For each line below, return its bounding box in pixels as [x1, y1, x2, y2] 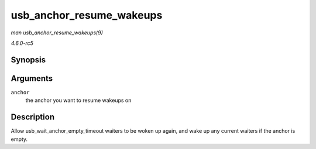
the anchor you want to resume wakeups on [25, 97, 132, 104]
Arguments [11, 73, 53, 83]
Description [11, 112, 55, 122]
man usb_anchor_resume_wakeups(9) [11, 29, 104, 36]
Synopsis [11, 55, 46, 65]
